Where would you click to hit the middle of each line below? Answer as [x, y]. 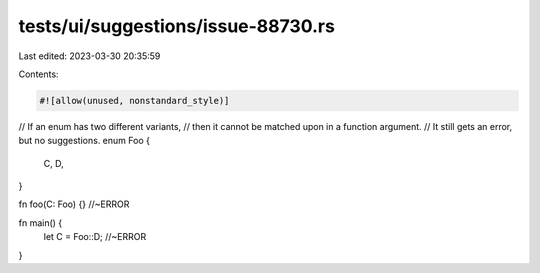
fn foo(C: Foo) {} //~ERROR [74, 204]
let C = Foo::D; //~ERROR [95, 237]
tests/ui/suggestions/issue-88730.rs [176, 26]
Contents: [38, 74]
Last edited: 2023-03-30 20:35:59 [89, 56]
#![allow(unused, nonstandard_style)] [134, 100]
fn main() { [40, 222]
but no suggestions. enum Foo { [84, 141]
